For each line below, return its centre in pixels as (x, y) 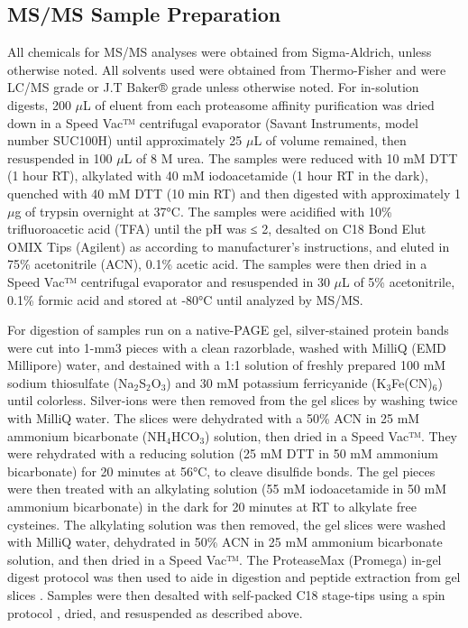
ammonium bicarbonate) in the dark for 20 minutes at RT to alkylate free (212, 507)
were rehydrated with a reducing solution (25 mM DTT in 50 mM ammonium (223, 453)
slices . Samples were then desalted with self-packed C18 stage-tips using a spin (226, 595)
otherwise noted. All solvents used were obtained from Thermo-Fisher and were (227, 69)
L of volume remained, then (330, 140)
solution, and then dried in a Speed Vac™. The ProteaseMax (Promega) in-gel (225, 559)
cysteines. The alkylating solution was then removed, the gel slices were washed (227, 524)
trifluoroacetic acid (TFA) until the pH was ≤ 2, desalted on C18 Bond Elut (217, 229)
